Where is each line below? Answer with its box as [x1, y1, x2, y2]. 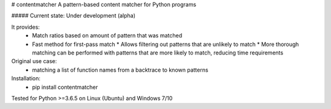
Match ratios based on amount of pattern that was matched [32, 32, 183, 39]
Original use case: [11, 58, 58, 65]
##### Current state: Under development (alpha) [11, 12, 136, 20]
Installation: [11, 75, 41, 82]
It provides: [11, 23, 40, 31]
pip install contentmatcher [32, 83, 98, 91]
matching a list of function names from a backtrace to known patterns [32, 66, 208, 73]
